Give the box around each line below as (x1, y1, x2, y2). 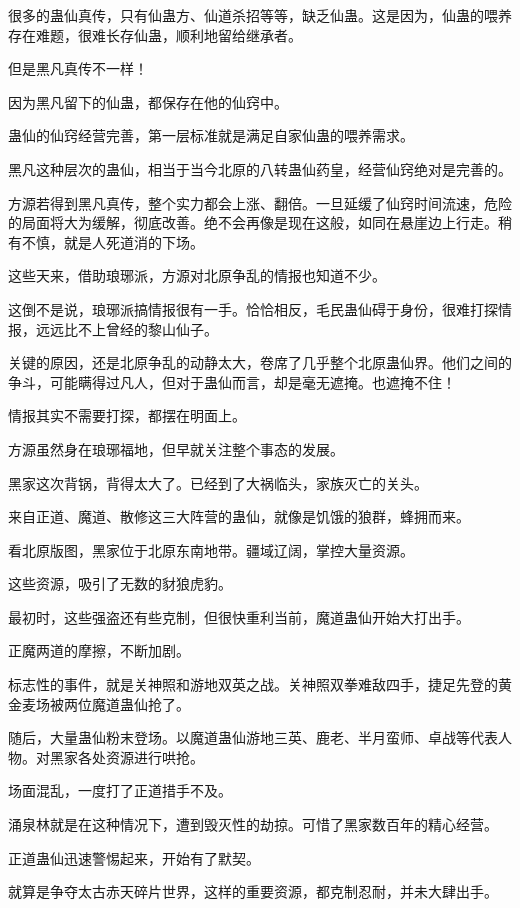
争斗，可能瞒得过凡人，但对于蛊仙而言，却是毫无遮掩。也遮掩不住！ (8, 371, 456, 392)
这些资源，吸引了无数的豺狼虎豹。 (8, 573, 232, 594)
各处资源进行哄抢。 (77, 746, 204, 767)
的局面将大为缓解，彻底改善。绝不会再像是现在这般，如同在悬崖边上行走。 (8, 212, 498, 233)
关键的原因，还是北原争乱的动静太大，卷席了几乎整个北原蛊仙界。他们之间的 (8, 352, 512, 373)
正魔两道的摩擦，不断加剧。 (8, 640, 190, 661)
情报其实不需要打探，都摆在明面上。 (8, 405, 246, 426)
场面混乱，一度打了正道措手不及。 (8, 780, 232, 801)
